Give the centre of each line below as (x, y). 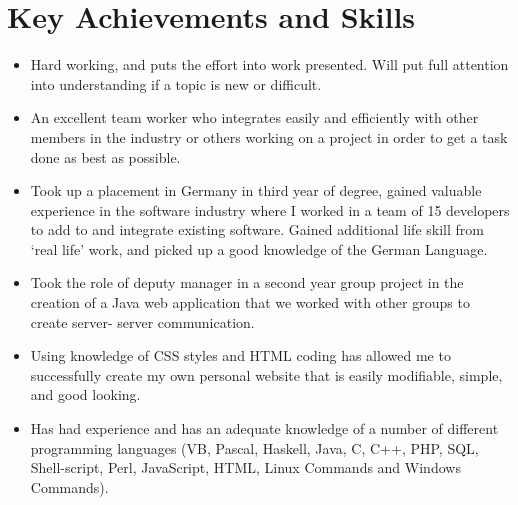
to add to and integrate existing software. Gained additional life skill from (257, 229)
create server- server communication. (142, 321)
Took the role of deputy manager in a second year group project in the (247, 282)
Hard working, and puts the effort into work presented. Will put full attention (269, 64)
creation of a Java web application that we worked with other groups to (250, 302)
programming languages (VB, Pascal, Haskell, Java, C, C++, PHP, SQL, (254, 447)
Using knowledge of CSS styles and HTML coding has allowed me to (240, 355)
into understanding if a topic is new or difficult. (176, 83)
